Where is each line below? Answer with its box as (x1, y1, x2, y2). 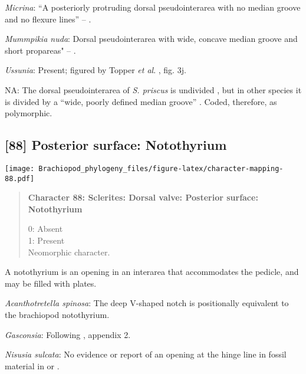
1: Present (28, 234, 65, 247)
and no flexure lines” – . (5, 12, 91, 25)
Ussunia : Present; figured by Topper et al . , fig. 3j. (5, 64, 186, 76)
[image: (5, 164, 35, 173)
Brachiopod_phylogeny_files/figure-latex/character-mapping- (38, 164, 284, 173)
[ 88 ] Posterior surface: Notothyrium (5, 136, 227, 154)
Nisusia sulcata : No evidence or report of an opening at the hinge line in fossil (5, 348, 287, 360)
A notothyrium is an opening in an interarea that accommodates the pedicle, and (5, 265, 299, 278)
